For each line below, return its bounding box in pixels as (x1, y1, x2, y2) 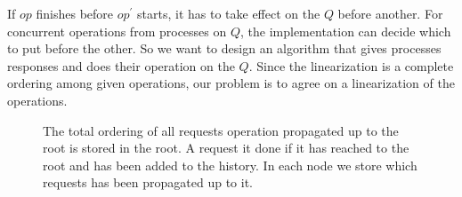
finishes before (36, 4, 114, 22)
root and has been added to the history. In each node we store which (43, 155, 417, 174)
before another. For (337, 4, 443, 22)
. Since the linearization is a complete (248, 56, 454, 75)
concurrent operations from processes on (7, 21, 227, 40)
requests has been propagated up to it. (43, 173, 253, 192)
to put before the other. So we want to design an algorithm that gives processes (7, 39, 442, 58)
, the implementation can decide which (240, 21, 451, 40)
